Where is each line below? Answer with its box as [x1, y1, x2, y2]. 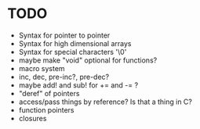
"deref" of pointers [18, 88, 80, 98]
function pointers [18, 105, 75, 114]
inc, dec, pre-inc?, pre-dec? [18, 72, 110, 81]
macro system [18, 63, 65, 73]
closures [18, 113, 47, 123]
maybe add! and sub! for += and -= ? [18, 80, 139, 90]
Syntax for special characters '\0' [18, 47, 127, 56]
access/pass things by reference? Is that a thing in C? [18, 97, 193, 106]
